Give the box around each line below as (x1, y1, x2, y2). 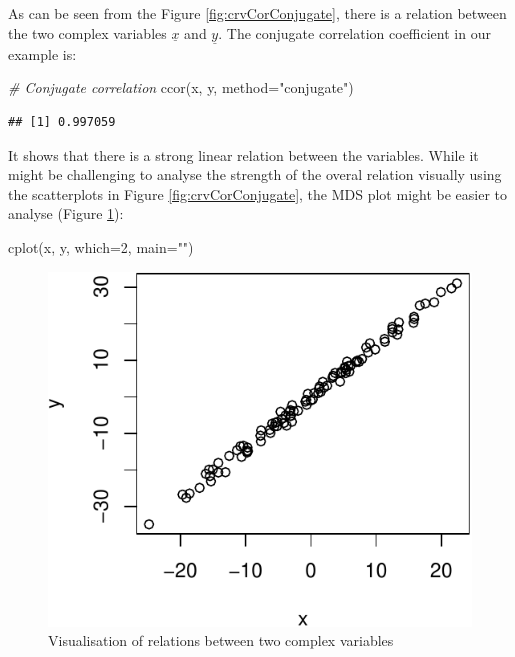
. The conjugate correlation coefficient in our (218, 22, 491, 43)
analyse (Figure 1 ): (8, 203, 124, 224)
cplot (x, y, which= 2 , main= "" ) (8, 236, 194, 257)
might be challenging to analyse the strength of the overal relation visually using (8, 164, 502, 185)
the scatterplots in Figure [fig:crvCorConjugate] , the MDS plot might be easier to (8, 183, 508, 204)
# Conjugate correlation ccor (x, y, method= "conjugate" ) (8, 77, 354, 98)
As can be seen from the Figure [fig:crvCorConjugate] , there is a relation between (8, 3, 507, 23)
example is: (8, 43, 77, 64)
